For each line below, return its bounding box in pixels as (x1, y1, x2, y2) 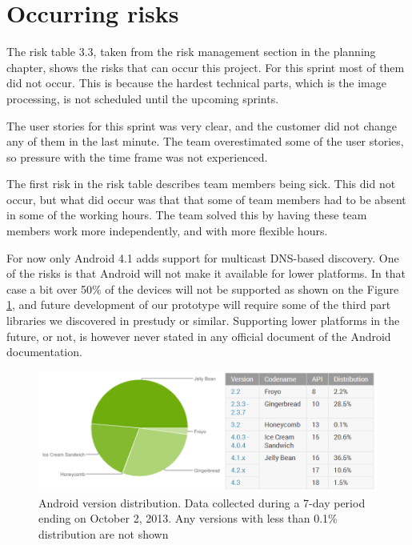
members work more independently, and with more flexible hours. (6, 222, 328, 239)
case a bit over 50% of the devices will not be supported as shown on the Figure (6, 280, 399, 297)
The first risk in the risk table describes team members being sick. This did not (6, 175, 396, 192)
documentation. (6, 343, 82, 360)
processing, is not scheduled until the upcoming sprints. (6, 90, 279, 106)
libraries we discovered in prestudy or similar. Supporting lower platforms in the (6, 312, 400, 329)
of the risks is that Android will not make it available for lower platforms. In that (6, 265, 406, 282)
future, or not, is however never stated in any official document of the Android (6, 327, 391, 344)
